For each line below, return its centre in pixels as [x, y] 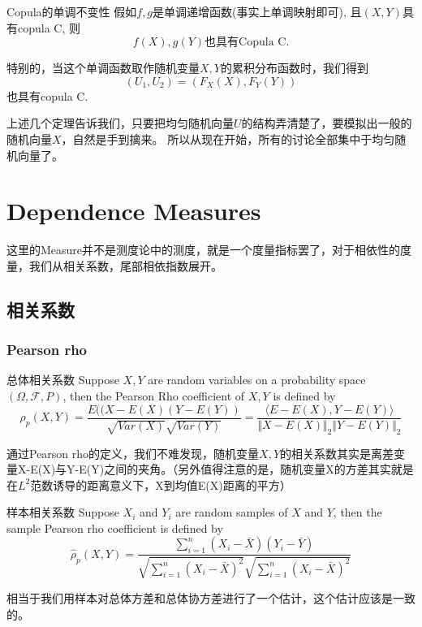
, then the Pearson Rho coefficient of [154, 396]
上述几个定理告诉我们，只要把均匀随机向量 [120, 123]
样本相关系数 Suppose [63, 512]
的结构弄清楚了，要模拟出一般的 [327, 123]
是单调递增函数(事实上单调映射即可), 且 [257, 11]
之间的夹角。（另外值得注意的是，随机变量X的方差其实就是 [259, 469]
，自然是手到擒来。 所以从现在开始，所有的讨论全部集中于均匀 [228, 138]
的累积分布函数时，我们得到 [294, 68]
